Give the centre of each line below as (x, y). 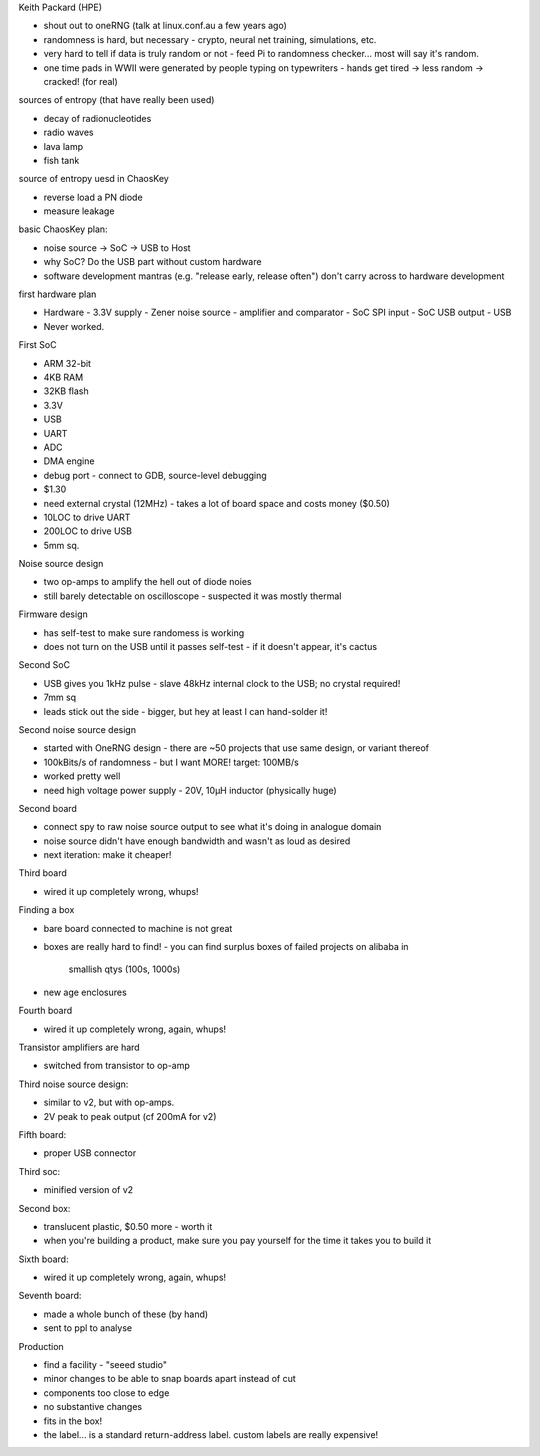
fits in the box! (73, 1421)
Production (41, 1346)
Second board (47, 808)
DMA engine (69, 461)
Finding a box (46, 910)
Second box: (44, 1208)
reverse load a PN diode (93, 197)
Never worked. (74, 326)
